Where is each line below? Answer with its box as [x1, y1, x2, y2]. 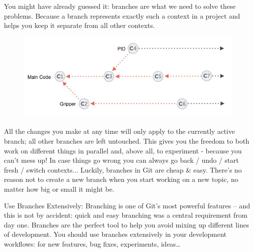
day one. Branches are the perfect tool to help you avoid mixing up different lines [4, 219, 249, 229]
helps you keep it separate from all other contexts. [4, 20, 155, 30]
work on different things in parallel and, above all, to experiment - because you [4, 145, 242, 155]
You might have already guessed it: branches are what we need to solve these [4, 1, 236, 11]
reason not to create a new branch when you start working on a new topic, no [4, 174, 238, 184]
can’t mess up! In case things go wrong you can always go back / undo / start [4, 155, 239, 165]
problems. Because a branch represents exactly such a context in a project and [4, 10, 240, 21]
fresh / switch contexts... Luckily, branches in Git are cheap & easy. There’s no [4, 164, 242, 175]
